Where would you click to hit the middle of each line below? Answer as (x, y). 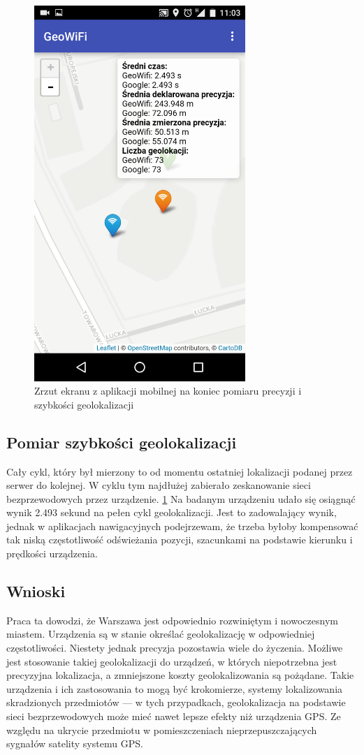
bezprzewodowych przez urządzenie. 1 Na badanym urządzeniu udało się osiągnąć (181, 498)
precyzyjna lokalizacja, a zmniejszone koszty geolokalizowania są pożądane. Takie (180, 675)
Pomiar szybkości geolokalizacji (122, 442)
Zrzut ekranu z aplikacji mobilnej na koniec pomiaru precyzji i (168, 391)
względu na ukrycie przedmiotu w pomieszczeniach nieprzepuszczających (162, 730)
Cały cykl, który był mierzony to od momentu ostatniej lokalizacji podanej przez (180, 471)
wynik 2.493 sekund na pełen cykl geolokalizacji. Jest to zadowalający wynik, (172, 512)
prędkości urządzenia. (52, 554)
